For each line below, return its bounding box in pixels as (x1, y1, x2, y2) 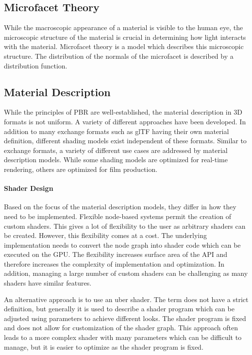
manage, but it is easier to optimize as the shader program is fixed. (4, 341, 203, 352)
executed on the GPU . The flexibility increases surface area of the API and (4, 249, 228, 259)
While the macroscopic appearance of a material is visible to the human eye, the (4, 22, 243, 33)
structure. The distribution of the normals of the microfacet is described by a (4, 51, 234, 61)
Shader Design (4, 183, 53, 193)
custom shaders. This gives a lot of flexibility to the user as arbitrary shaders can (4, 220, 246, 231)
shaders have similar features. (4, 278, 92, 288)
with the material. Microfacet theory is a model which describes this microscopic (4, 41, 244, 51)
